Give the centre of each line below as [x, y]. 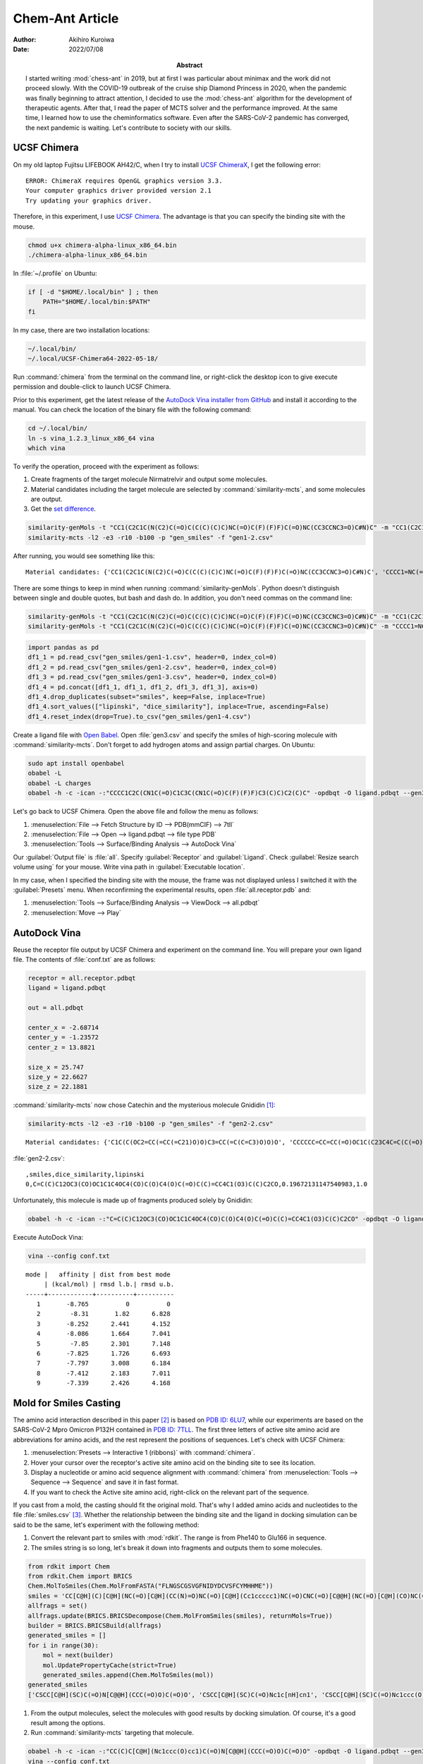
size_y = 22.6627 [58, 1077]
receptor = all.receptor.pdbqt [82, 978]
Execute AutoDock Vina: [48, 1237]
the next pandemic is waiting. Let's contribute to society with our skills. [129, 128]
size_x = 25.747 [56, 1067]
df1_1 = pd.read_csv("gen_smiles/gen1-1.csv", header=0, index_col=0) [153, 657]
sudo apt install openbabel [76, 763]
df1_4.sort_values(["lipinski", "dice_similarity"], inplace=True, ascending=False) [178, 707]
